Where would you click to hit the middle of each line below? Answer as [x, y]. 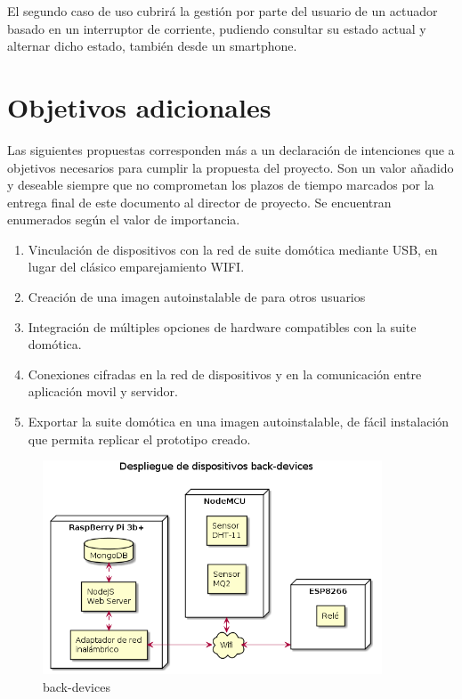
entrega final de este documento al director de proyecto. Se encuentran [199, 202]
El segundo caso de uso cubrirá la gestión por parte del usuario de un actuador [223, 11]
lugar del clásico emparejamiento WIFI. [136, 267]
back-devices [77, 686]
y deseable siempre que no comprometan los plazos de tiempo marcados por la [221, 185]
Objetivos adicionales [139, 106]
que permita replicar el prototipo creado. [139, 439]
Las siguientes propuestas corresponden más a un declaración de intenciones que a [231, 149]
